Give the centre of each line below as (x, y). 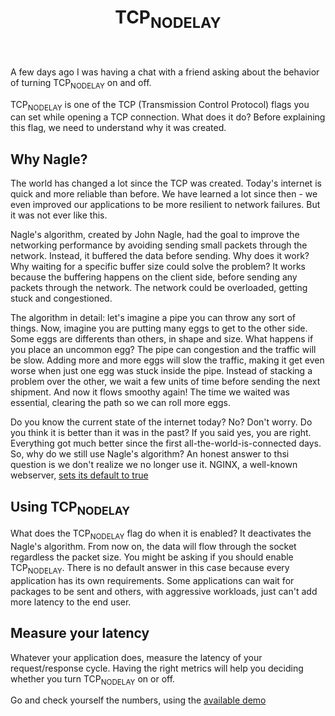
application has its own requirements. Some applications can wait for (152, 580)
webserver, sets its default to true (79, 475)
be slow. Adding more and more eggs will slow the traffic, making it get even (167, 360)
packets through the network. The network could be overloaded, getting (159, 288)
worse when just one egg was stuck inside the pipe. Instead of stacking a (161, 371)
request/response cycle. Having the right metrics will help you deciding (157, 668)
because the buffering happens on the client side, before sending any (154, 277)
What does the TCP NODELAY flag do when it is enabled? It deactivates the (161, 534)
